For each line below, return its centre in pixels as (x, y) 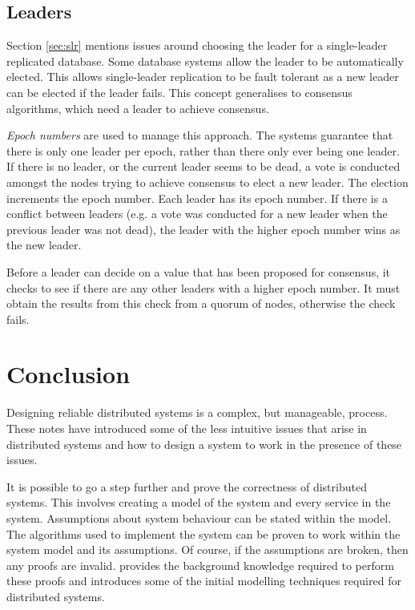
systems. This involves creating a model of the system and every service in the (199, 502)
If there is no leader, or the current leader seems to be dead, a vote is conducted (203, 166)
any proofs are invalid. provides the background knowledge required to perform (200, 565)
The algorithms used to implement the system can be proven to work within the (203, 533)
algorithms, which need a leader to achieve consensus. (138, 108)
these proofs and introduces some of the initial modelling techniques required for (204, 581)
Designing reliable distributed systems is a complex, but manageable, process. (197, 412)
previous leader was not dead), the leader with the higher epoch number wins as (203, 229)
